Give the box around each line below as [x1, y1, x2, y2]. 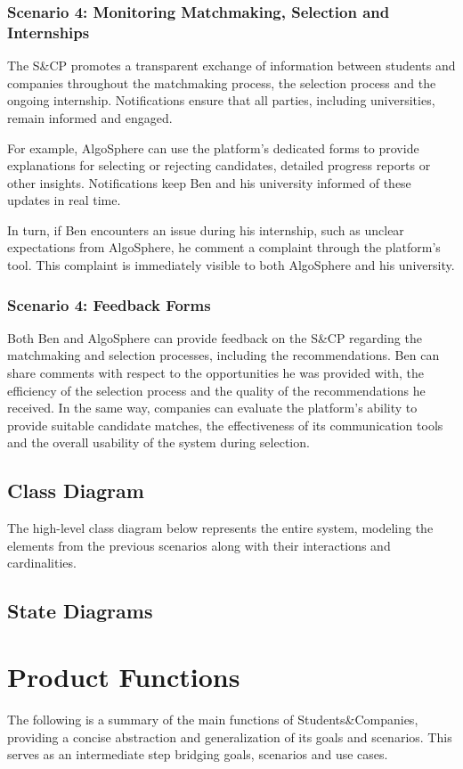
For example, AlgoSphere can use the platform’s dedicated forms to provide [7, 138, 419, 157]
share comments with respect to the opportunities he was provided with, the [7, 364, 424, 382]
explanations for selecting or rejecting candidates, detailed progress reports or [7, 156, 431, 175]
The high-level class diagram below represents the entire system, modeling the [7, 519, 434, 537]
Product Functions [7, 659, 240, 694]
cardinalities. [7, 553, 77, 572]
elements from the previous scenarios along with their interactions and [7, 536, 391, 554]
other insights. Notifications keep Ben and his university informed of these [7, 173, 411, 192]
